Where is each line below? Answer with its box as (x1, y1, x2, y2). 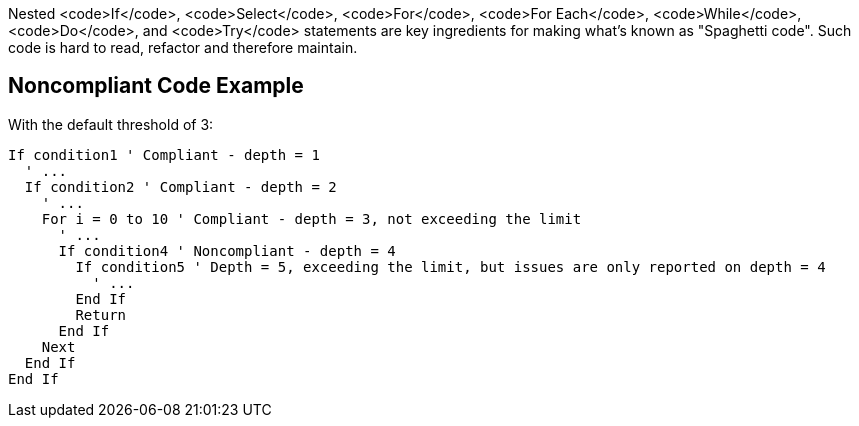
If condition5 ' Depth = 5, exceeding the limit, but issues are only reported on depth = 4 (75, 258, 826, 275)
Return (75, 306, 127, 323)
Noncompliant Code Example (8, 73, 304, 99)
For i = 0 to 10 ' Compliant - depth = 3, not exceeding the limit (41, 210, 582, 227)
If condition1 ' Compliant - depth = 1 (8, 146, 320, 163)
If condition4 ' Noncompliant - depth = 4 (58, 242, 396, 259)
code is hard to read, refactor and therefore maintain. (8, 39, 358, 56)
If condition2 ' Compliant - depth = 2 (24, 178, 337, 195)
